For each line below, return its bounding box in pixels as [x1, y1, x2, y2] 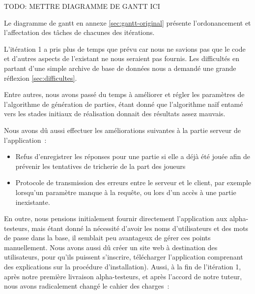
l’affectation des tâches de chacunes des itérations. [4, 27, 155, 37]
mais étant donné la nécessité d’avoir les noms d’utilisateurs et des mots [31, 223, 249, 233]
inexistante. [15, 196, 50, 207]
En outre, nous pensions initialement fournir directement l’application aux [4, 213, 227, 224]
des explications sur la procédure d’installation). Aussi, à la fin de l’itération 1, [4, 261, 241, 272]
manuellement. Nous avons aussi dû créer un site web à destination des [4, 242, 218, 252]
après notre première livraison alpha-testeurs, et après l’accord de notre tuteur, [4, 271, 242, 281]
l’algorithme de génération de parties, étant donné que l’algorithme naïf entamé [4, 98, 243, 109]
